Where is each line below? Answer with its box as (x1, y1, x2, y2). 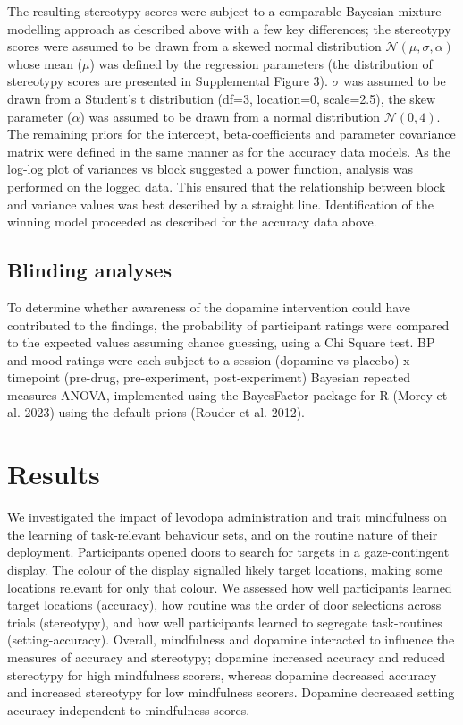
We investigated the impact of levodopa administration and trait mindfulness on (7, 507, 447, 526)
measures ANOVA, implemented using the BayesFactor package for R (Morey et (7, 385, 448, 404)
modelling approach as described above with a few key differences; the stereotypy (7, 19, 451, 38)
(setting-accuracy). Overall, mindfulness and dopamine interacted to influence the (7, 630, 455, 649)
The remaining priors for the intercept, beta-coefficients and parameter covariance (7, 124, 456, 143)
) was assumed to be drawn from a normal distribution (80, 107, 381, 125)
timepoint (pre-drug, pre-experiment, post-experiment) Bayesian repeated (7, 368, 410, 387)
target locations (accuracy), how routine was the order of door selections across (7, 595, 442, 614)
